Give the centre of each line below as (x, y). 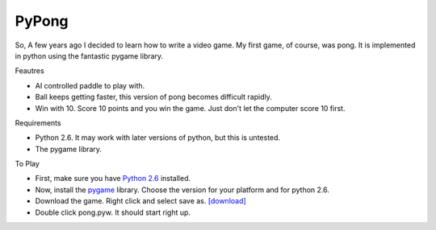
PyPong (42, 21)
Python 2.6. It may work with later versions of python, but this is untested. (158, 138)
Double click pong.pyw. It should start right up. (113, 212)
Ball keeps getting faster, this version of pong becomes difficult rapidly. (153, 97)
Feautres (29, 71)
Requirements (38, 123)
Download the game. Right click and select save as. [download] (140, 201)
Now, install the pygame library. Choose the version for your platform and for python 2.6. (182, 190)
